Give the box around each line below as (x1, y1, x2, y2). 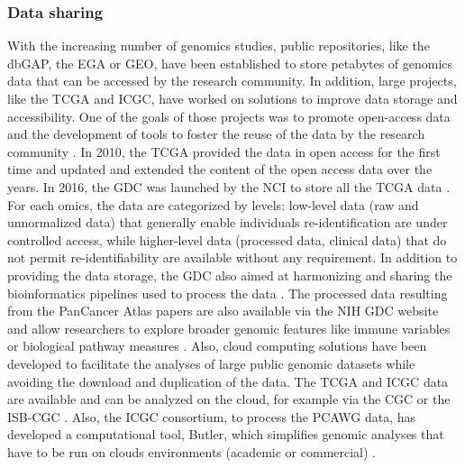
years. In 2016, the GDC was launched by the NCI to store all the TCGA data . (7, 177, 451, 196)
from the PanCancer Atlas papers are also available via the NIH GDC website (7, 301, 439, 320)
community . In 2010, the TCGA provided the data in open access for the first (7, 142, 441, 161)
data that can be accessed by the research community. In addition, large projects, (7, 71, 457, 90)
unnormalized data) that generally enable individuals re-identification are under (7, 213, 448, 232)
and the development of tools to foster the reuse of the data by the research (7, 124, 425, 143)
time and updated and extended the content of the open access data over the (7, 160, 433, 179)
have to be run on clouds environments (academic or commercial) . (7, 442, 377, 461)
